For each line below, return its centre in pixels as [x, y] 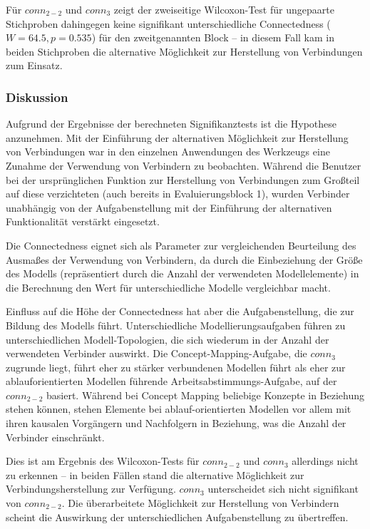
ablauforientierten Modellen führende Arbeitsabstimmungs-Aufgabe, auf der [171, 381]
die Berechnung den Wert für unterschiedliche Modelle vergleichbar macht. [168, 287]
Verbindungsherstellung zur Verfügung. [91, 489]
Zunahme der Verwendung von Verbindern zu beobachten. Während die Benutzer [184, 165]
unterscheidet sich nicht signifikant [283, 489]
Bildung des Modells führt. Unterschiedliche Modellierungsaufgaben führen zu [176, 325]
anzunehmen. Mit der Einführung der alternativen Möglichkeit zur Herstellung [177, 137]
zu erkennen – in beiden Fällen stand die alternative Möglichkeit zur [155, 474]
